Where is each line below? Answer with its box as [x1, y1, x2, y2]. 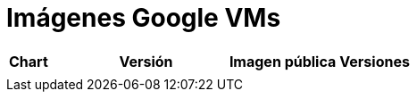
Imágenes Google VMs [6, 3, 281, 33]
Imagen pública [229, 52, 337, 70]
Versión [119, 52, 173, 70]
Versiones [339, 52, 410, 70]
